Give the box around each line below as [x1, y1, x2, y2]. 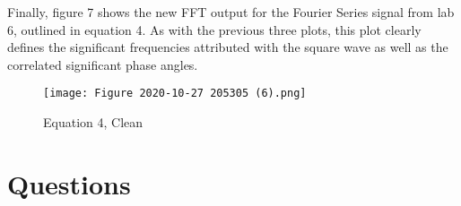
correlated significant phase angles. [7, 55, 198, 73]
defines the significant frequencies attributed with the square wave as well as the [7, 38, 448, 56]
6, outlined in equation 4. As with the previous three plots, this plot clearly [7, 20, 422, 39]
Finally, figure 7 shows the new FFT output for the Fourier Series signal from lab [7, 3, 455, 21]
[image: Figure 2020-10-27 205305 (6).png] [43, 87, 307, 100]
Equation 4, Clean [43, 113, 144, 132]
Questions [7, 165, 131, 202]
